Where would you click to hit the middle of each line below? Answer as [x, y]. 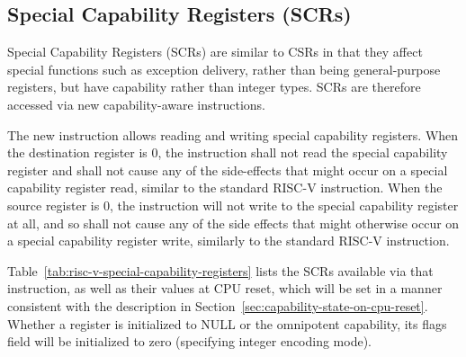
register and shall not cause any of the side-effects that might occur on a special [228, 170]
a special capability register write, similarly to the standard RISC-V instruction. [229, 241]
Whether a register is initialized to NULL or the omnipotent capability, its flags [227, 323]
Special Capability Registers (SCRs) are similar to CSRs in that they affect [215, 52]
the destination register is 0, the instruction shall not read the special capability [228, 152]
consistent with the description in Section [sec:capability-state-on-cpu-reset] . [218, 305]
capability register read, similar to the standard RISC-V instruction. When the [225, 187]
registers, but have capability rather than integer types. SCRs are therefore [214, 87]
